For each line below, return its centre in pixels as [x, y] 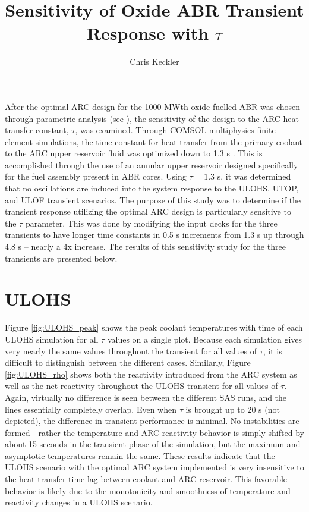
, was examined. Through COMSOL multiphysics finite [175, 130]
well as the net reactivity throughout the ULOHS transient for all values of [141, 386]
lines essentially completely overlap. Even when [91, 409]
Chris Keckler [154, 62]
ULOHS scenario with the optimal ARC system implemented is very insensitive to [154, 467]
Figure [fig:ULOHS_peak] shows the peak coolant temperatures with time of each [154, 327]
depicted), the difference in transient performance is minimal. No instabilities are [152, 421]
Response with [148, 33]
